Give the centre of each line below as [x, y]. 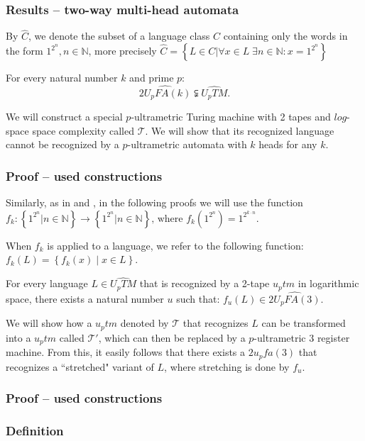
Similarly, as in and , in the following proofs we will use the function [154, 202]
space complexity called [83, 130]
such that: [198, 298]
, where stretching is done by [227, 366]
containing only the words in [285, 36]
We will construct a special [64, 117]
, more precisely [122, 51]
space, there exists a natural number [85, 298]
